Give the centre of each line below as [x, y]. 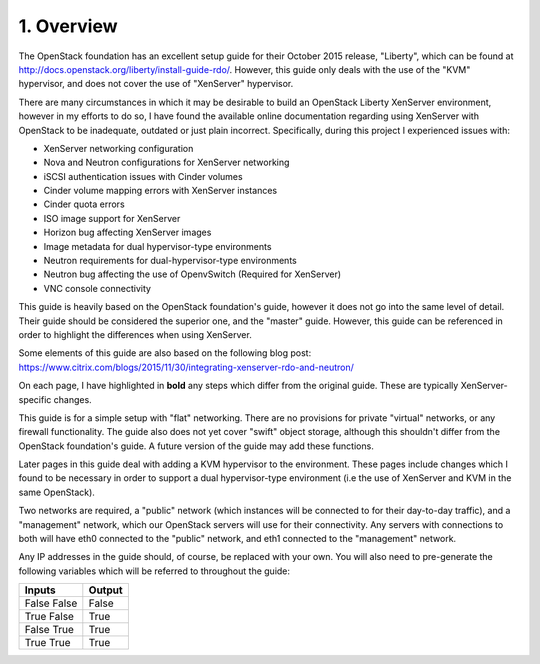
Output [106, 590]
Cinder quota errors [84, 204]
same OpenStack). [56, 492]
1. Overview [68, 26]
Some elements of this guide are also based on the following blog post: [165, 353]
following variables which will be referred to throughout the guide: [154, 571]
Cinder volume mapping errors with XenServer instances [160, 191]
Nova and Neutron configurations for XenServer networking [166, 162]
